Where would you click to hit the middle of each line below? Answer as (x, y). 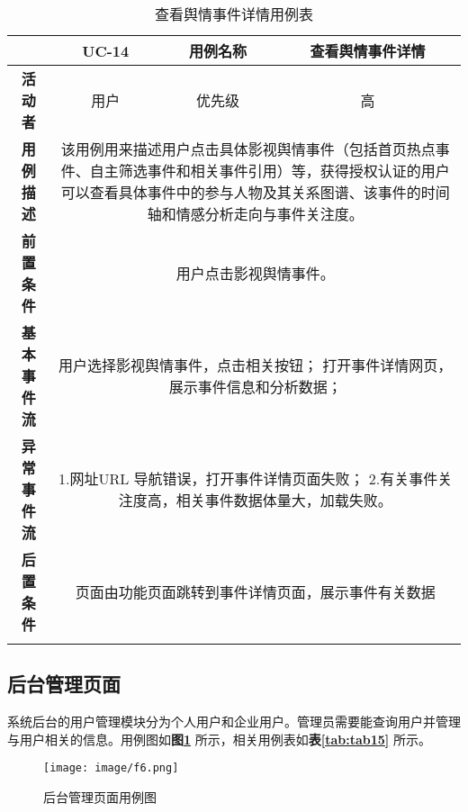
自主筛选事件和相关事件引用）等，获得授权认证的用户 (270, 171)
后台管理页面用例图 (100, 797)
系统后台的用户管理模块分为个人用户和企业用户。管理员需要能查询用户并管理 (234, 722)
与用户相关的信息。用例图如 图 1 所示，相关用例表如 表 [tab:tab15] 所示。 (219, 739)
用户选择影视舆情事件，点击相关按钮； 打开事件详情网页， (255, 365)
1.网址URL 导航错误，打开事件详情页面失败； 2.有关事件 (248, 478)
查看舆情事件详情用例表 (234, 14)
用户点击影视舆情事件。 (255, 273)
